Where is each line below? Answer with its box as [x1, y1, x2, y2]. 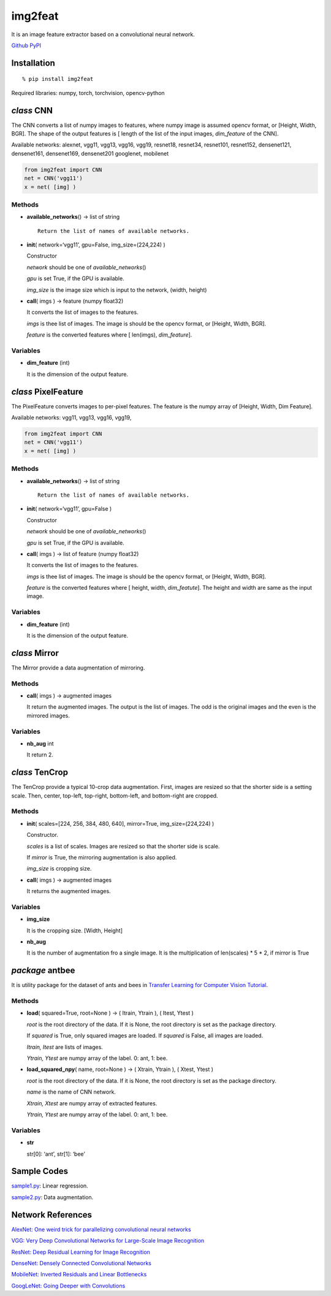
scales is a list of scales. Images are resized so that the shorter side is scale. [26, 842, 220, 850]
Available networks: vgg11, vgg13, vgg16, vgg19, [11, 414, 132, 421]
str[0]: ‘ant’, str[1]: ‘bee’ [26, 1150, 85, 1157]
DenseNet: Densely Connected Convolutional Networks [11, 1259, 151, 1267]
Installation [11, 58, 55, 68]
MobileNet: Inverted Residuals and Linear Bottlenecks [11, 1271, 147, 1278]
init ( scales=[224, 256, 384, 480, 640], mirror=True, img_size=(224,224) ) [26, 820, 215, 827]
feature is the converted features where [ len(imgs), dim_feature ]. [26, 331, 192, 338]
